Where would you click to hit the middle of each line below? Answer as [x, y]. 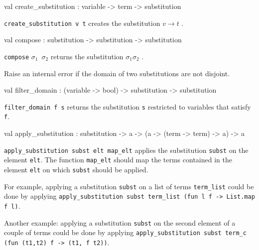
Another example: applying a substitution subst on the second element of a [120, 222]
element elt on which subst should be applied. [76, 169]
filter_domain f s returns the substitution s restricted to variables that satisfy [128, 106]
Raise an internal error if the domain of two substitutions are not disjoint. [117, 73]
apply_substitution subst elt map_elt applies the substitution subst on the [126, 150]
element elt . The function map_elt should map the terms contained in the [118, 160]
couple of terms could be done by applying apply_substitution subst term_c [125, 232]
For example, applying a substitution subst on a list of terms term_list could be [129, 186]
